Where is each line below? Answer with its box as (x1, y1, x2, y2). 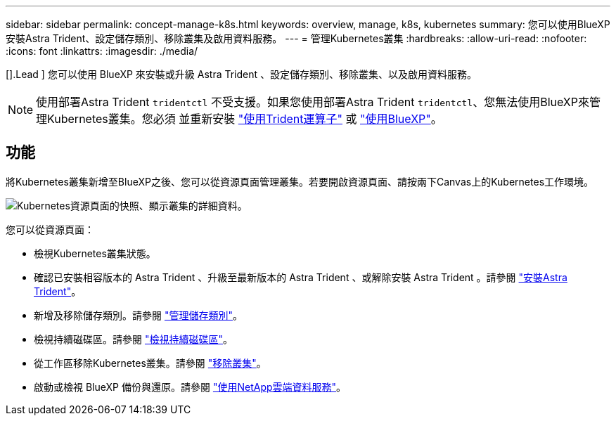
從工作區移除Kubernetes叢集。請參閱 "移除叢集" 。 (34, 356, 267, 369)
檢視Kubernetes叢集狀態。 (34, 247, 156, 259)
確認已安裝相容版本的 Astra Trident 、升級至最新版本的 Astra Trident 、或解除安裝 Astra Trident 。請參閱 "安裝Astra (34, 271, 567, 283)
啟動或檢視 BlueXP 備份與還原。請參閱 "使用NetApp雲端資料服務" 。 (34, 380, 347, 393)
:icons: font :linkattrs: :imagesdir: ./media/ (6, 45, 198, 57)
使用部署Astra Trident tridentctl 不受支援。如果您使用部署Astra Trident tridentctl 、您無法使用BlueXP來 (36, 95, 590, 109)
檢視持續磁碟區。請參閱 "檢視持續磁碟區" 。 (34, 332, 233, 345)
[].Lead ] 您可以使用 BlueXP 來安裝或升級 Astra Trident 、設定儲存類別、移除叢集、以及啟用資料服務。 (6, 68, 477, 80)
